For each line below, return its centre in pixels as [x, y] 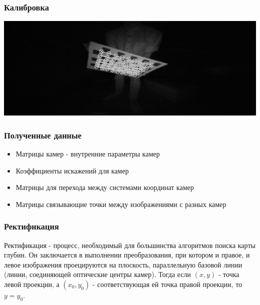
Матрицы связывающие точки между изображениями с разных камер [121, 204]
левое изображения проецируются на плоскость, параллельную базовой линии [123, 264]
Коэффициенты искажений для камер [72, 170]
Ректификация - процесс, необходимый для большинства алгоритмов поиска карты [130, 245]
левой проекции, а [32, 284]
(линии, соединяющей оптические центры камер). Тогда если [97, 274]
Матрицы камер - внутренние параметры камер [88, 154]
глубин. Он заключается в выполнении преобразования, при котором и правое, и [127, 255]
